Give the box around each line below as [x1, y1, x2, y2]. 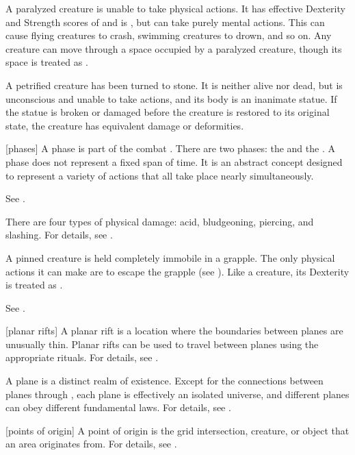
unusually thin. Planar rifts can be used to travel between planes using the [5, 336, 319, 351]
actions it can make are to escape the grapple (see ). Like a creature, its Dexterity [5, 264, 350, 278]
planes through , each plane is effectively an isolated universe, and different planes [5, 386, 350, 401]
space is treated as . [5, 55, 88, 69]
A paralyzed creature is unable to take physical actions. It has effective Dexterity [5, 1, 345, 15]
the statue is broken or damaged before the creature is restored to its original [5, 105, 330, 119]
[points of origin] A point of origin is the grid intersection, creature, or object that [5, 423, 350, 437]
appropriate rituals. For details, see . [5, 350, 159, 365]
